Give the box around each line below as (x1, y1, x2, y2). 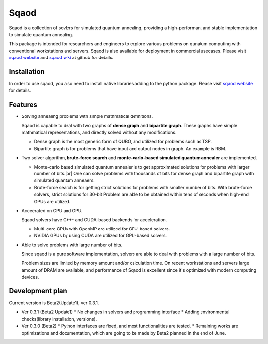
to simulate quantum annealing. (9, 31, 74, 37)
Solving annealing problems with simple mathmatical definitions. (21, 114, 153, 119)
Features (9, 101, 37, 109)
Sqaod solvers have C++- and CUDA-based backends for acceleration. (21, 217, 167, 223)
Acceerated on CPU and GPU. (21, 208, 83, 213)
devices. (21, 274, 39, 280)
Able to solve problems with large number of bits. (21, 242, 123, 248)
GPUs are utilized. (34, 198, 71, 204)
